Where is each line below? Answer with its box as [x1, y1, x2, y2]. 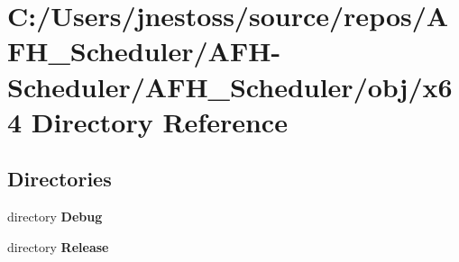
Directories [7, 165, 112, 193]
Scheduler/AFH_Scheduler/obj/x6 [7, 68, 453, 104]
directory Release [7, 237, 109, 256]
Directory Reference [31, 103, 288, 140]
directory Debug [7, 207, 103, 226]
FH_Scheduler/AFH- [7, 32, 281, 69]
